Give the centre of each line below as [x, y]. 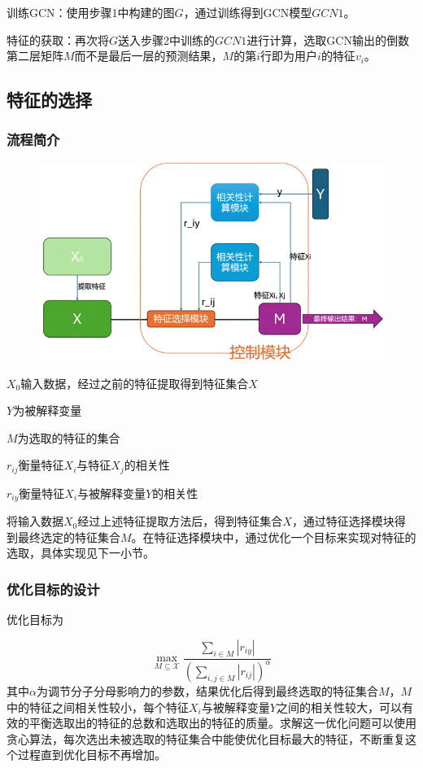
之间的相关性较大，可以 [339, 707]
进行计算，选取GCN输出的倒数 [328, 39]
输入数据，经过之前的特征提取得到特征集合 [135, 383]
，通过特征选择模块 [343, 521]
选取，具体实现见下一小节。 [81, 553]
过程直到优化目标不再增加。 [92, 755]
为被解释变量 [48, 410]
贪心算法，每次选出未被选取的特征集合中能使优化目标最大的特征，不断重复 [206, 738]
